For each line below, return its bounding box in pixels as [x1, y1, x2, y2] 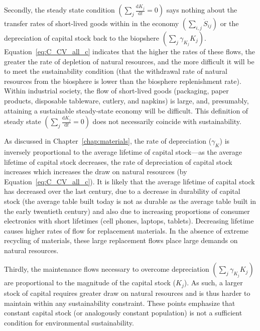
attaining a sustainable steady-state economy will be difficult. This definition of [4, 105, 248, 116]
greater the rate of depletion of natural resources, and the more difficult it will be [4, 56, 254, 66]
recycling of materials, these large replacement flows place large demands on [4, 235, 238, 246]
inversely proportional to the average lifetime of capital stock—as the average [4, 146, 242, 157]
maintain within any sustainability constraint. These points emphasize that [4, 297, 235, 308]
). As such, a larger [184, 277, 243, 288]
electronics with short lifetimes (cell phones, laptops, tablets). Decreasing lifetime [4, 215, 254, 226]
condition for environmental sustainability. [4, 317, 134, 327]
